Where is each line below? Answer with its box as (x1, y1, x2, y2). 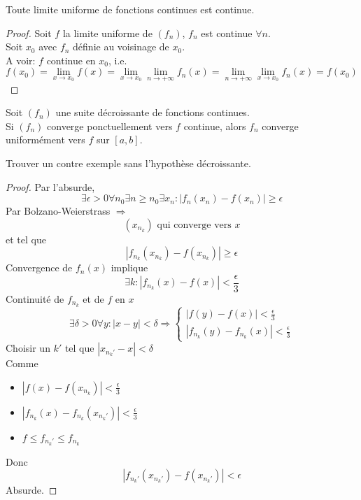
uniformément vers (6, 132, 85, 147)
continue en (46, 52, 96, 67)
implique (111, 260, 148, 275)
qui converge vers (157, 220, 232, 230)
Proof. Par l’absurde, (6, 179, 95, 194)
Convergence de (6, 260, 73, 275)
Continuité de (6, 292, 64, 306)
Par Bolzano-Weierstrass (6, 203, 111, 218)
